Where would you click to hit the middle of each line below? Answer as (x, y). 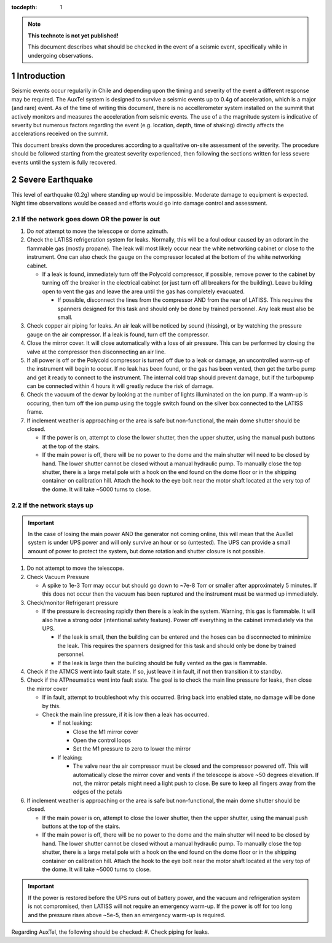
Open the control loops (102, 740)
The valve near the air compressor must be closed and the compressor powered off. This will (191, 766)
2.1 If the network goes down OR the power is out (86, 219)
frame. (35, 412)
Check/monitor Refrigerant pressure (73, 602)
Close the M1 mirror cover (105, 732)
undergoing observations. (61, 55)
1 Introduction (38, 76)
